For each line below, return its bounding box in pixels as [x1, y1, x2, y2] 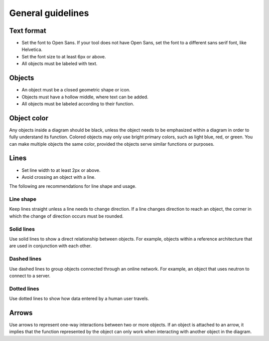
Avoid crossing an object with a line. [21, 174, 96, 180]
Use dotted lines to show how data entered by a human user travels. [9, 296, 149, 302]
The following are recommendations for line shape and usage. [9, 183, 136, 189]
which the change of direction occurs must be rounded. [9, 213, 124, 219]
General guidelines [9, 7, 89, 18]
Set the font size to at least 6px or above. [21, 53, 107, 59]
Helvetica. [21, 46, 42, 52]
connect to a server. [9, 273, 51, 279]
